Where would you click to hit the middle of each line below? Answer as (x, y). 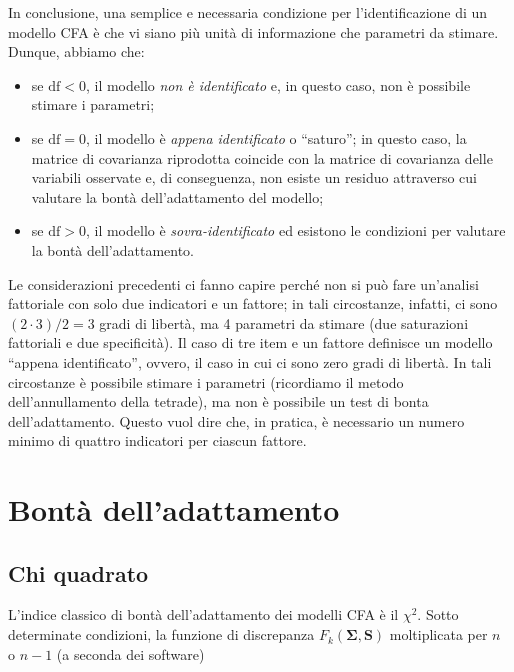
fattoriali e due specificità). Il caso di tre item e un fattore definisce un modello (250, 342)
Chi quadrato (78, 572)
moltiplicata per (438, 634)
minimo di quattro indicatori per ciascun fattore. (157, 440)
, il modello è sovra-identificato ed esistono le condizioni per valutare (295, 230)
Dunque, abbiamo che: (76, 51)
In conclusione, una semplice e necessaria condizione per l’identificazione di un (248, 12)
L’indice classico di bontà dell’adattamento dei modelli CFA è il (203, 614)
